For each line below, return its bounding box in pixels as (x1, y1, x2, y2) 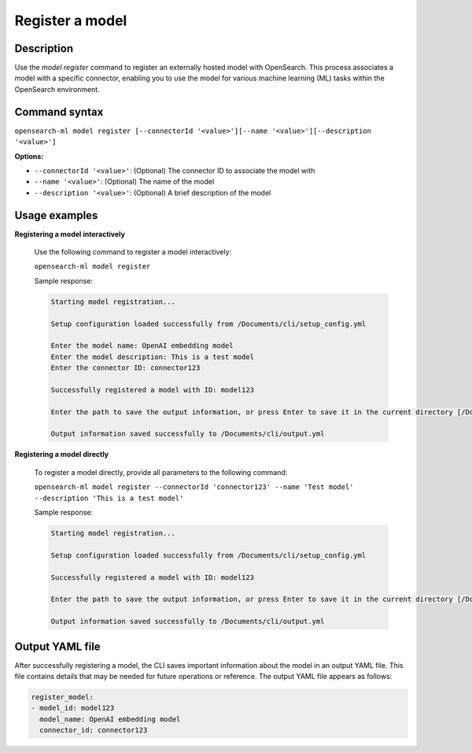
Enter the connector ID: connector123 (50, 363, 201, 373)
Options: (14, 151, 44, 161)
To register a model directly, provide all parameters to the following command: (34, 467, 288, 477)
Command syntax (14, 105, 104, 118)
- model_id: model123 (31, 703, 115, 713)
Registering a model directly (14, 450, 109, 459)
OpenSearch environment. (14, 84, 100, 94)
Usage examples (14, 209, 98, 222)
